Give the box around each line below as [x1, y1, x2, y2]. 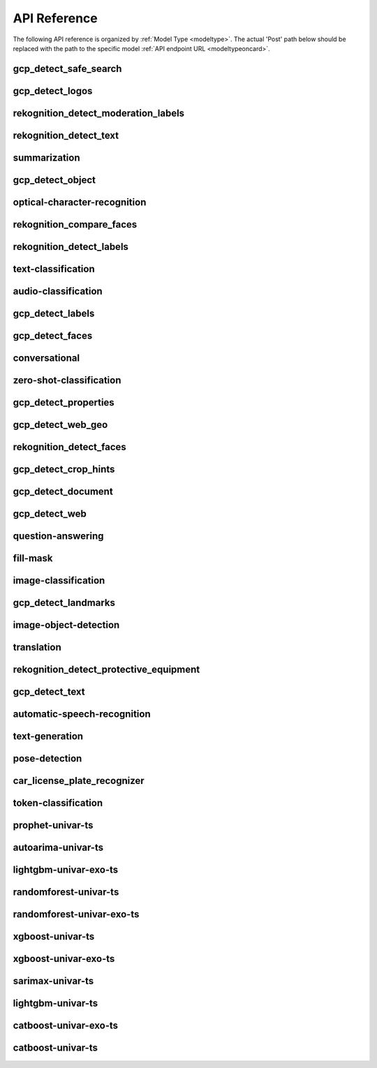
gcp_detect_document [13, 486, 113, 498]
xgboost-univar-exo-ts [13, 953, 115, 965]
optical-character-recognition [13, 196, 147, 208]
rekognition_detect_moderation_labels [13, 107, 185, 119]
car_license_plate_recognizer [13, 775, 145, 787]
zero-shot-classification [13, 374, 121, 386]
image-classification [13, 574, 105, 586]
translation [13, 641, 62, 653]
